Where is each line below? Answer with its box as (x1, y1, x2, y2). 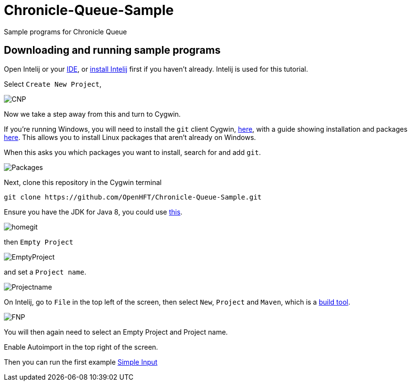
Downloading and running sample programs (4, 44, 221, 57)
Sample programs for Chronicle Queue (4, 27, 127, 36)
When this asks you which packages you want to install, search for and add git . (4, 148, 261, 156)
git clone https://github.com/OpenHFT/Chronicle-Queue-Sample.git (4, 193, 262, 201)
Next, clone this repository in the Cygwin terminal (4, 178, 162, 186)
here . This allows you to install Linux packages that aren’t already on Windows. (4, 133, 256, 141)
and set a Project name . (4, 267, 86, 276)
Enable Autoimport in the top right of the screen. (4, 342, 158, 351)
